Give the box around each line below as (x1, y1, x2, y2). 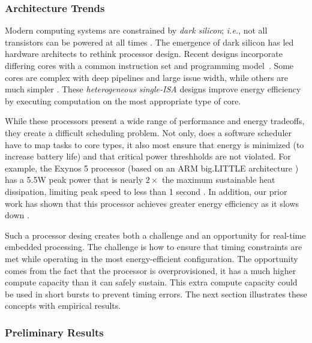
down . (5, 209, 29, 221)
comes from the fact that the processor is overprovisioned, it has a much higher (5, 264, 296, 276)
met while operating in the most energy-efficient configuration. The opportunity (5, 252, 298, 264)
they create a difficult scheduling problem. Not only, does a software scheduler (5, 126, 292, 139)
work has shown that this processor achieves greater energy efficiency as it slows (5, 197, 299, 209)
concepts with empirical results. (5, 299, 121, 312)
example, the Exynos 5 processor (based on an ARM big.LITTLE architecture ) (5, 161, 299, 174)
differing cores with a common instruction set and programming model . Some (5, 59, 294, 71)
